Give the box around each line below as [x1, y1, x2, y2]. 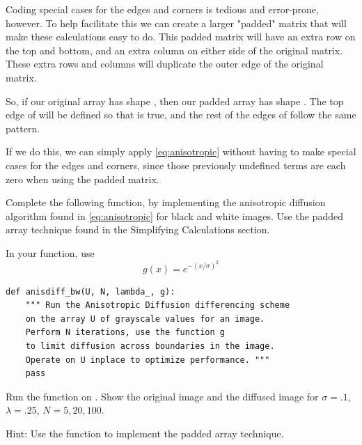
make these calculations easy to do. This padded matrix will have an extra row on [6, 29, 356, 44]
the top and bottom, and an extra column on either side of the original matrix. [6, 42, 343, 57]
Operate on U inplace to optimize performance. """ [25, 354, 270, 365]
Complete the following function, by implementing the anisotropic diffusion [6, 195, 326, 210]
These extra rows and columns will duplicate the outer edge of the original [6, 56, 324, 71]
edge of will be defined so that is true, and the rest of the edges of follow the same [6, 107, 356, 122]
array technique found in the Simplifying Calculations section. [6, 222, 270, 237]
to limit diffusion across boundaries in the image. [25, 341, 275, 351]
